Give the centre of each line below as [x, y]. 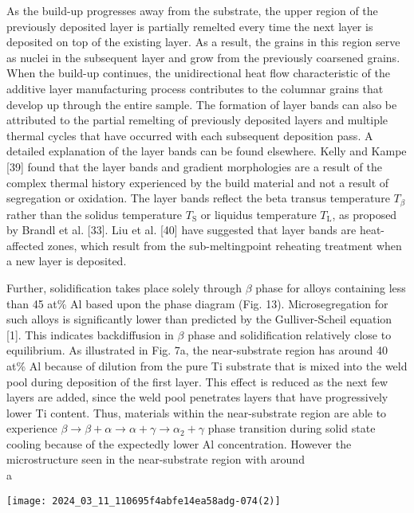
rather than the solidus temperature [95, 214]
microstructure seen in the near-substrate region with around [156, 459]
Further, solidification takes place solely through [124, 287]
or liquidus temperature [258, 214]
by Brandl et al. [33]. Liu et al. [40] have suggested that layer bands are [181, 230]
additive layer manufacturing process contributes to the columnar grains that [195, 88]
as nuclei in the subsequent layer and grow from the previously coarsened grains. [203, 57]
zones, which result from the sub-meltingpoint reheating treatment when [225, 245]
